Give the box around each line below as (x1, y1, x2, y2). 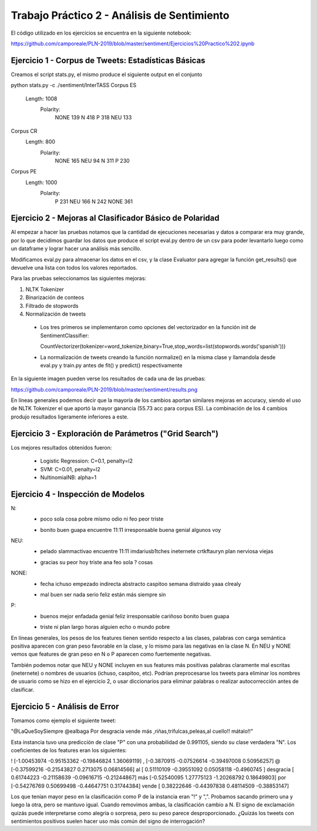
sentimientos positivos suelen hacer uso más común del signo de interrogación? (11, 817, 205, 825)
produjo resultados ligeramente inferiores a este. (11, 413, 129, 420)
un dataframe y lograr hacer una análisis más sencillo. (11, 245, 142, 252)
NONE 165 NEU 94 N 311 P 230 (55, 157, 130, 164)
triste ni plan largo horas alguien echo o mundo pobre (40, 624, 170, 631)
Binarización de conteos (25, 294, 85, 301)
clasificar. (11, 686, 35, 693)
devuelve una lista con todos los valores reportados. (11, 264, 138, 271)
